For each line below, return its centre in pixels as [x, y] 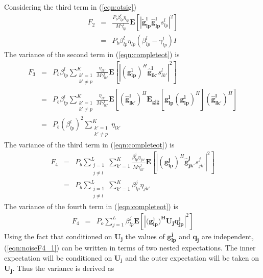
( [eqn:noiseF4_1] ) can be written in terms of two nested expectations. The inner [130, 248]
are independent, [228, 236]
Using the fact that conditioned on [58, 236]
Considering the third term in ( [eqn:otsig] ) [70, 7]
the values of [145, 236]
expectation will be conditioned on [58, 257]
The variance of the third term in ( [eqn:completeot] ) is [89, 145]
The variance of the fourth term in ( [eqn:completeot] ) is [91, 206]
